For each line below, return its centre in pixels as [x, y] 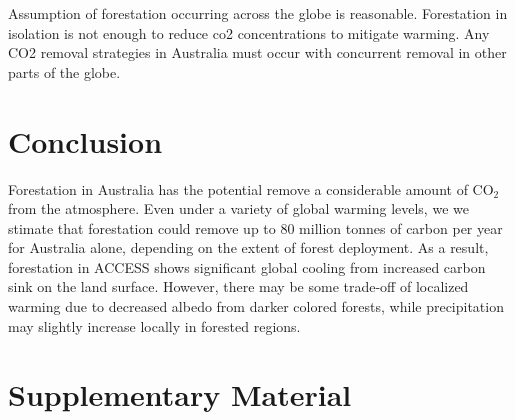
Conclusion [85, 140]
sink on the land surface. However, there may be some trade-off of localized [238, 286]
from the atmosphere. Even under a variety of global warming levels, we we [238, 208]
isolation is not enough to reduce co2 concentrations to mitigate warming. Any [249, 32]
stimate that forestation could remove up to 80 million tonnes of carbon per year [255, 227]
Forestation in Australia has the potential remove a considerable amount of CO [251, 188]
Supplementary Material [180, 394]
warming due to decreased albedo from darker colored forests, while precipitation [256, 306]
